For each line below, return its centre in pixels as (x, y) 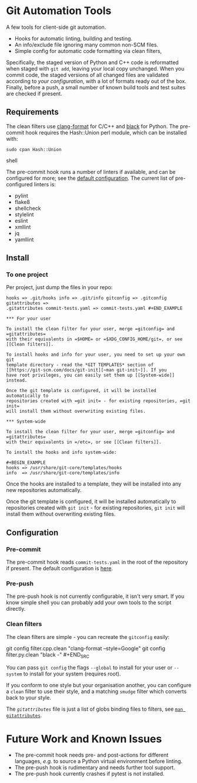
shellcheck (28, 208)
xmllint (23, 227)
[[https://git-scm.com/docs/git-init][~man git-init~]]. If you (86, 370)
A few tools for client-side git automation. (56, 27)
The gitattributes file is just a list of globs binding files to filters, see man (95, 709)
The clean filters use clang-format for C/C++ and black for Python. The (92, 126)
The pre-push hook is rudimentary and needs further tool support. (95, 768)
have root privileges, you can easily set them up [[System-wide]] (91, 375)
